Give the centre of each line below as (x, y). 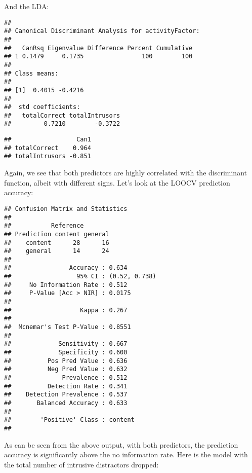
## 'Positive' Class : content (69, 420)
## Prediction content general (57, 234)
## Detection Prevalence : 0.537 (66, 395)
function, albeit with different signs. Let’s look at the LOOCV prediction (117, 182)
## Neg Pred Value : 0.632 (66, 369)
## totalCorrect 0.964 (48, 148)
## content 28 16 (57, 243)
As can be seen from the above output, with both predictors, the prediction (121, 444)
